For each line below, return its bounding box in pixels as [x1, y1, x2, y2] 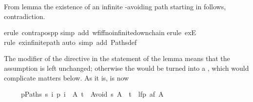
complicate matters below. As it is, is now [4, 72, 129, 82]
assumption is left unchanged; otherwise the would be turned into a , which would [4, 62, 249, 73]
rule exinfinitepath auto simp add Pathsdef [4, 37, 137, 47]
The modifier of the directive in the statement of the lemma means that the [4, 53, 230, 63]
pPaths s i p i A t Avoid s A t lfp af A [20, 89, 164, 99]
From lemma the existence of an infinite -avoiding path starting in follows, [4, 1, 226, 11]
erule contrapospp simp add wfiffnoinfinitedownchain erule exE [4, 27, 196, 38]
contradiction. [4, 11, 45, 21]
